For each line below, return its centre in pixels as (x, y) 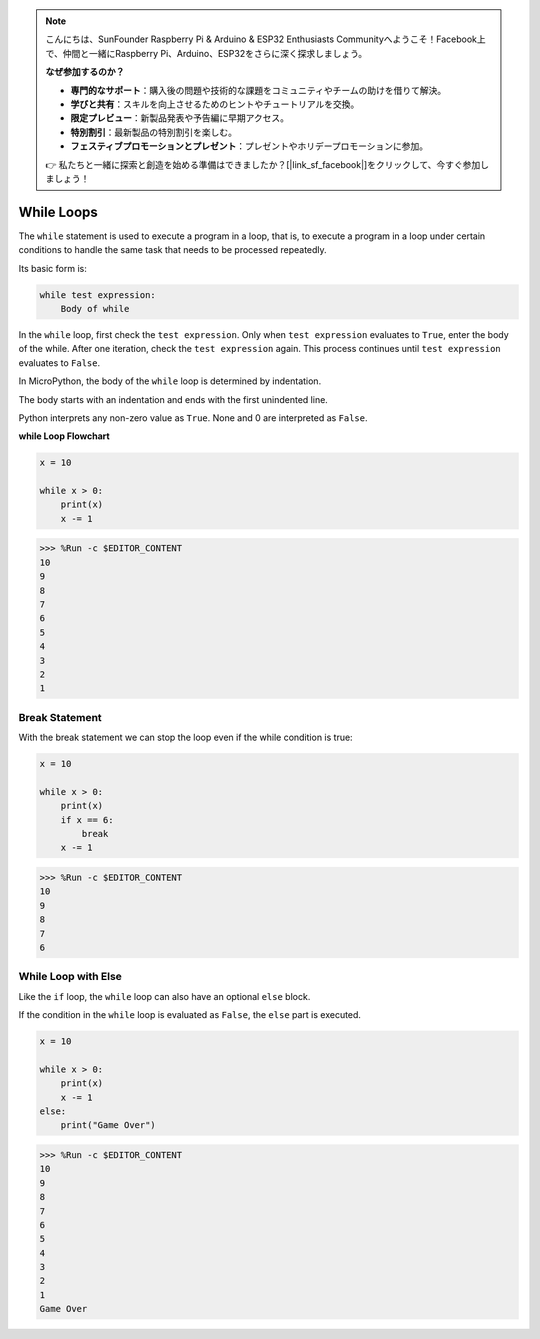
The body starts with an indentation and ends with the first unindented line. (173, 399)
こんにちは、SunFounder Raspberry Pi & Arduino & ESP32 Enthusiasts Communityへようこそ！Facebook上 (266, 39)
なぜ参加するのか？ (85, 72)
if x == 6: (87, 819)
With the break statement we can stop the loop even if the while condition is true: (186, 737)
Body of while (95, 308)
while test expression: (98, 294)
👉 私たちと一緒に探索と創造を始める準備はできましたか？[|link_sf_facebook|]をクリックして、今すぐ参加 (263, 164)
